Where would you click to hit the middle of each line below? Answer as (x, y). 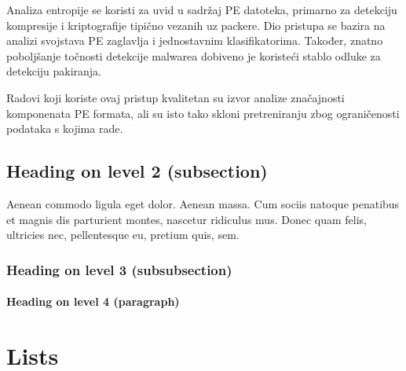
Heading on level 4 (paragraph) (93, 301)
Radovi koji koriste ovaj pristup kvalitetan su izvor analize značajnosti (176, 97)
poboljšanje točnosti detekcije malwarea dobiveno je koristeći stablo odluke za (194, 55)
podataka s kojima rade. (65, 129)
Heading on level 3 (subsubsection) (119, 269)
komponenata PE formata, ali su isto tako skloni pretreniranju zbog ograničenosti (203, 113)
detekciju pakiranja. (54, 71)
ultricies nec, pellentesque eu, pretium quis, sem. (123, 235)
